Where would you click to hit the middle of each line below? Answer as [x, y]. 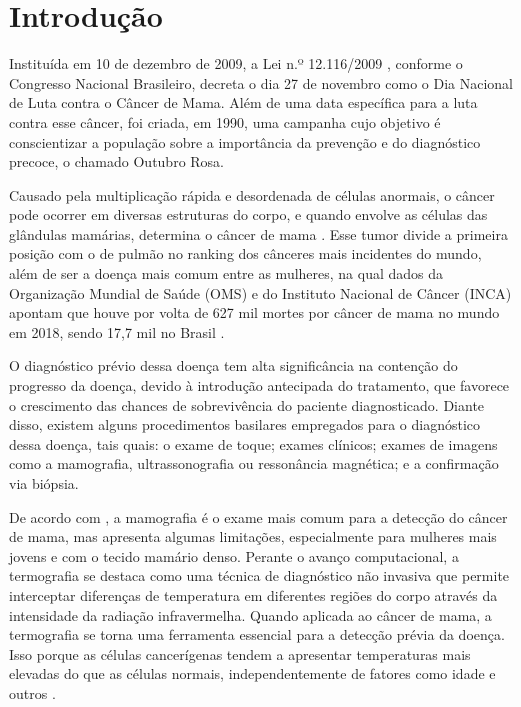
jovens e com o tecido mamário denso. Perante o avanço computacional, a [234, 555]
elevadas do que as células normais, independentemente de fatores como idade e [252, 673]
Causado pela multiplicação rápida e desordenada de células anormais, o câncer [252, 194]
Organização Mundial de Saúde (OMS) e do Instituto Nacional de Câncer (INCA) [260, 292]
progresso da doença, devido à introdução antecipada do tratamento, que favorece [259, 385]
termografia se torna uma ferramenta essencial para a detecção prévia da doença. [257, 634]
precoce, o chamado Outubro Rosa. [117, 161]
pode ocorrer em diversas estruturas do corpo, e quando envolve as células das [248, 214]
